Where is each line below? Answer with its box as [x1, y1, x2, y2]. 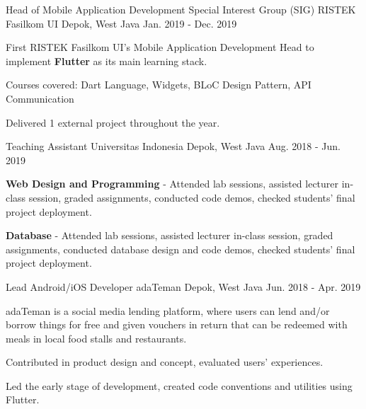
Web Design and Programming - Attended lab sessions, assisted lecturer [6, 176, 339, 191]
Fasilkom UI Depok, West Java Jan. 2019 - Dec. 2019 [6, 16, 237, 30]
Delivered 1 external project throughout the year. [6, 115, 220, 129]
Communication [6, 91, 74, 105]
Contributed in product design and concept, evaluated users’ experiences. [6, 355, 324, 369]
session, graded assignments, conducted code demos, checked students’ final [28, 190, 355, 204]
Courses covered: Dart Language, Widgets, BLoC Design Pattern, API [6, 77, 311, 92]
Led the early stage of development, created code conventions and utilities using [6, 378, 353, 393]
